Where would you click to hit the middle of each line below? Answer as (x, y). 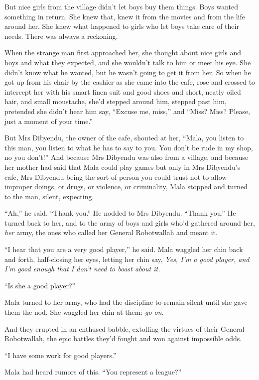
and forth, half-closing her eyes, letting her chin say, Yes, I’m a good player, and (127, 259)
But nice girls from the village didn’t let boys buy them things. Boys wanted (121, 6)
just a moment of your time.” (49, 121)
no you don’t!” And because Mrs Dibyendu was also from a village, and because (127, 157)
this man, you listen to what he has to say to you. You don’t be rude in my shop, (129, 147)
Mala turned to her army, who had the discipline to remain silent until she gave (126, 302)
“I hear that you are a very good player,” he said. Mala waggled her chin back (124, 249)
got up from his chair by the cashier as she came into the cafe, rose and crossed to (130, 82)
